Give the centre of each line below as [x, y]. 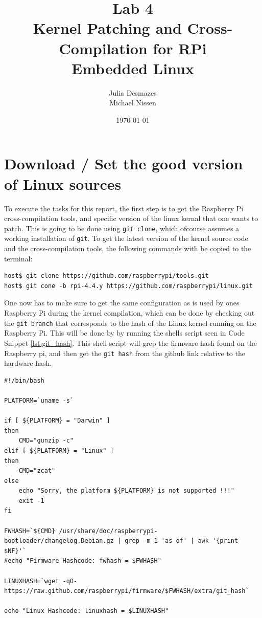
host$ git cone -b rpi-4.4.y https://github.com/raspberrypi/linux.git [128, 286]
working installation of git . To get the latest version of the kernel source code [126, 238]
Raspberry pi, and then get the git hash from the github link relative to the [125, 353]
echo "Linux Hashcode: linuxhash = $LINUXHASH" [87, 611]
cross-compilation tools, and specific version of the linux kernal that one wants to [131, 218]
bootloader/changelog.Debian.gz [59, 541]
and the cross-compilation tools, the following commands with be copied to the [128, 248]
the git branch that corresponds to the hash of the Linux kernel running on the [130, 323]
